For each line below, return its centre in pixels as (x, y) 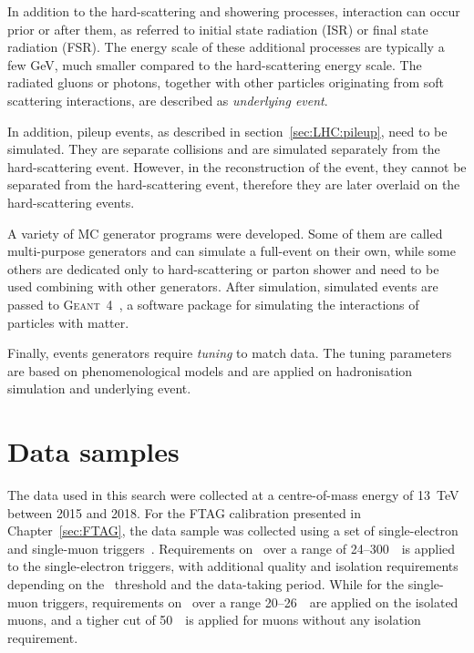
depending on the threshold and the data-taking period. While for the (206, 583)
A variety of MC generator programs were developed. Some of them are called (225, 233)
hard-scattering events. (71, 202)
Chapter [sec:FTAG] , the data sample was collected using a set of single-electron (233, 531)
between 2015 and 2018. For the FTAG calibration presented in (185, 512)
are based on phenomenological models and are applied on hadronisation (210, 370)
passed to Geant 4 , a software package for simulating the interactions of (213, 304)
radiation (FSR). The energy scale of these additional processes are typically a (226, 47)
